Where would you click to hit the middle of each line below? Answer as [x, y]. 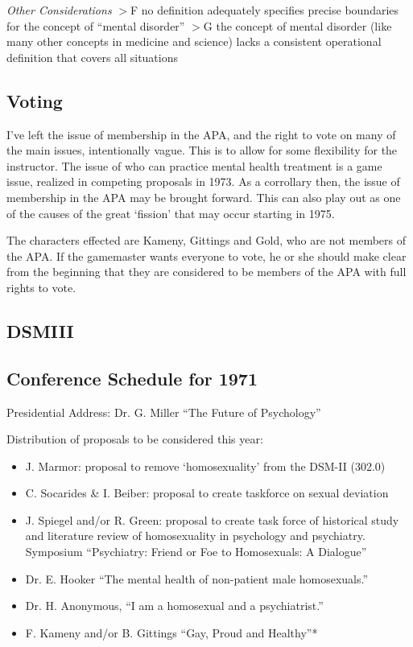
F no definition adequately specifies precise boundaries [264, 10]
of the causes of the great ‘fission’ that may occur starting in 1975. [171, 213]
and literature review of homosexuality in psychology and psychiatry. [195, 536]
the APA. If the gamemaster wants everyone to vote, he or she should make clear [206, 256]
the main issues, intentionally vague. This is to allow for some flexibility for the [202, 150]
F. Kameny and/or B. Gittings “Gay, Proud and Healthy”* [171, 632]
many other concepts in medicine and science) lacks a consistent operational [194, 41]
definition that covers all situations [93, 57]
